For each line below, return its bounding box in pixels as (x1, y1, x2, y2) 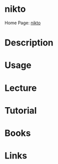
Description (4, 37, 54, 48)
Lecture (4, 82, 37, 93)
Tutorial (4, 105, 37, 116)
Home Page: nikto (4, 20, 41, 26)
